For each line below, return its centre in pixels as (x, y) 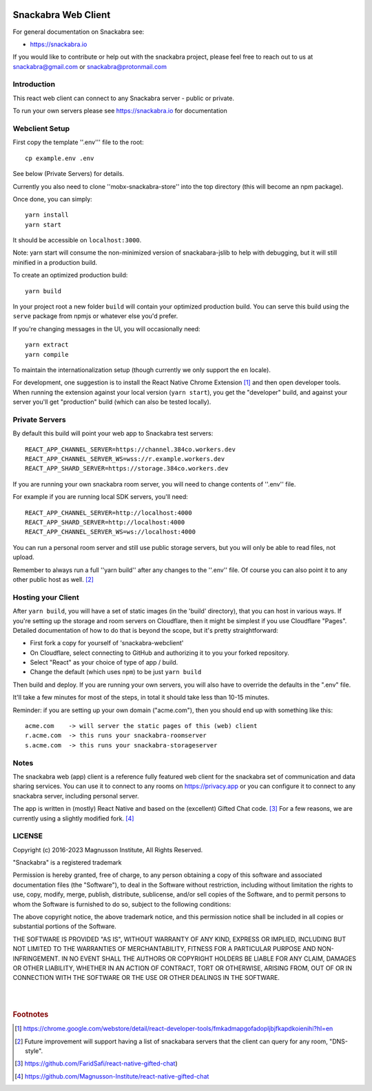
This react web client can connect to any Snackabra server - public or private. (123, 98)
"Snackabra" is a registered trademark (67, 863)
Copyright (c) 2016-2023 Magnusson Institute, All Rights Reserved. (108, 849)
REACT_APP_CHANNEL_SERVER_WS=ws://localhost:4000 (111, 532)
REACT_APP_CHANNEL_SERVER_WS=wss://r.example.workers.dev (125, 459)
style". (34, 1051)
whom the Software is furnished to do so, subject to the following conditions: (122, 904)
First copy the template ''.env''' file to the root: (78, 142)
